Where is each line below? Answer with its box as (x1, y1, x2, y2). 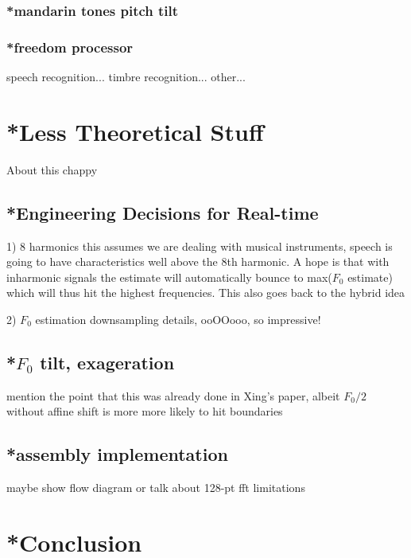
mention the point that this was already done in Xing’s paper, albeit (6, 387, 340, 404)
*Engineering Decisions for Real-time (6, 200, 319, 224)
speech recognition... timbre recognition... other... (6, 68, 246, 85)
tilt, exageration (40, 349, 175, 374)
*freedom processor (6, 37, 134, 57)
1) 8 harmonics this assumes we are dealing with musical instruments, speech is (6, 237, 393, 254)
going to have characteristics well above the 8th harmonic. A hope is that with (6, 253, 390, 270)
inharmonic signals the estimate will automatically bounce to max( (6, 268, 332, 285)
